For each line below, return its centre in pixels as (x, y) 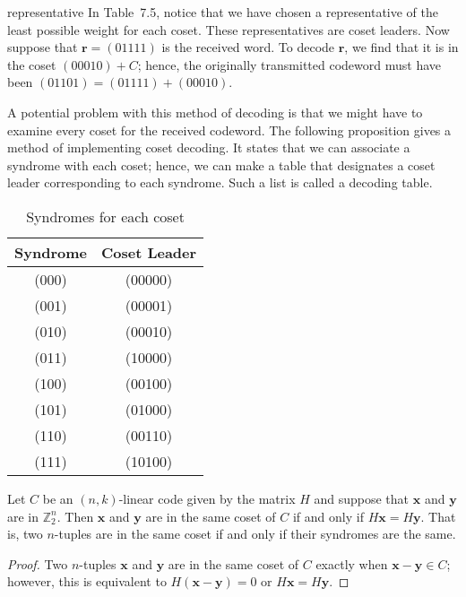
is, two (25, 534)
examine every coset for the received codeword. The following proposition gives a (229, 130)
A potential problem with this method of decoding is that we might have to (215, 112)
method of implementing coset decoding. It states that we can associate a (209, 147)
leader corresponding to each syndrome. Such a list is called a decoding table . (220, 182)
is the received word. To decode (248, 47)
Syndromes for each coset (105, 216)
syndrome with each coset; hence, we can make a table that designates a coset (221, 164)
